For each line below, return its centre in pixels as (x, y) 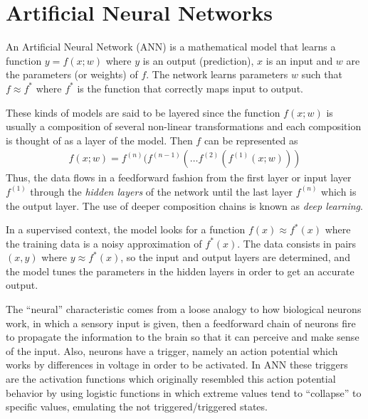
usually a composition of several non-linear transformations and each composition (184, 126)
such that (322, 74)
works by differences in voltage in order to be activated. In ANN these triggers (177, 365)
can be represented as (251, 140)
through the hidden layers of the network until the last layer (162, 191)
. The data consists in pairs (297, 243)
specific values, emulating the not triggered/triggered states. (137, 407)
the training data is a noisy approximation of (104, 243)
